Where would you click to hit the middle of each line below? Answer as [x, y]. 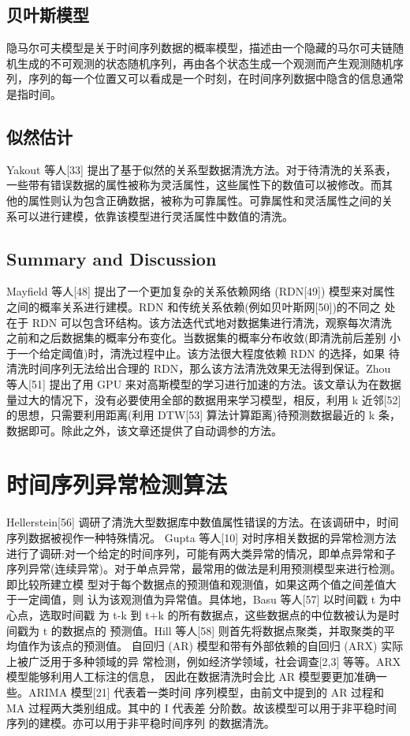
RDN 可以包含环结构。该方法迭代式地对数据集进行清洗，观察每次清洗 [212, 322]
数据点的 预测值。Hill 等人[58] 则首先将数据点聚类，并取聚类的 [223, 630]
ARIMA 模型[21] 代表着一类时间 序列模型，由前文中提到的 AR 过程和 [206, 691]
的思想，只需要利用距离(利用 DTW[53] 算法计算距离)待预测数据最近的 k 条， [203, 415]
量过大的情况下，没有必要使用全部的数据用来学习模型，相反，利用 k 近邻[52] [204, 399]
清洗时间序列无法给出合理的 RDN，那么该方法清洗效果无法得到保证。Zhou [199, 368]
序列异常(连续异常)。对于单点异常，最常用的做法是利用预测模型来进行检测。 [204, 569]
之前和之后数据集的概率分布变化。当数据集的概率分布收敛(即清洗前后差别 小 [204, 338]
